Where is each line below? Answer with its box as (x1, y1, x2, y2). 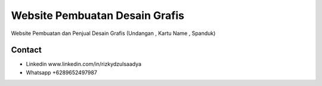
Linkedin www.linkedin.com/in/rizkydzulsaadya (26, 60, 142, 68)
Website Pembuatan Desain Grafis (11, 9, 185, 22)
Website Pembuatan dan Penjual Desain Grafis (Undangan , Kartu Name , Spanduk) (11, 30, 216, 37)
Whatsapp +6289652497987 (26, 69, 98, 76)
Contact (11, 45, 42, 55)
